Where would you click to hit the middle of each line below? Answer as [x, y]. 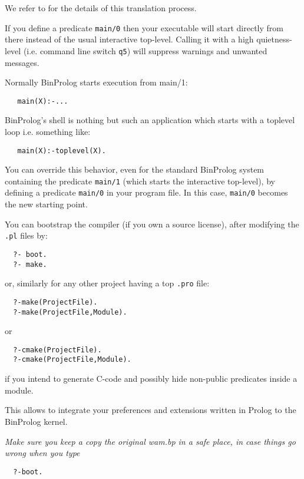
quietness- [274, 39]
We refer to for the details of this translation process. [101, 8]
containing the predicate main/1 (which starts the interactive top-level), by [140, 181]
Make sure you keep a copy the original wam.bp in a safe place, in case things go [150, 441]
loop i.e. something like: [48, 131]
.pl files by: [26, 235]
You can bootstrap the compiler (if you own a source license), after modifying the [152, 224]
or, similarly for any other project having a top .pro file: [107, 283]
